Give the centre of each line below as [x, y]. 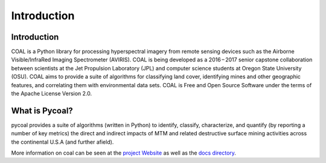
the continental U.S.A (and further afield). [62, 142]
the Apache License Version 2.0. [52, 94]
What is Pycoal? [42, 110]
